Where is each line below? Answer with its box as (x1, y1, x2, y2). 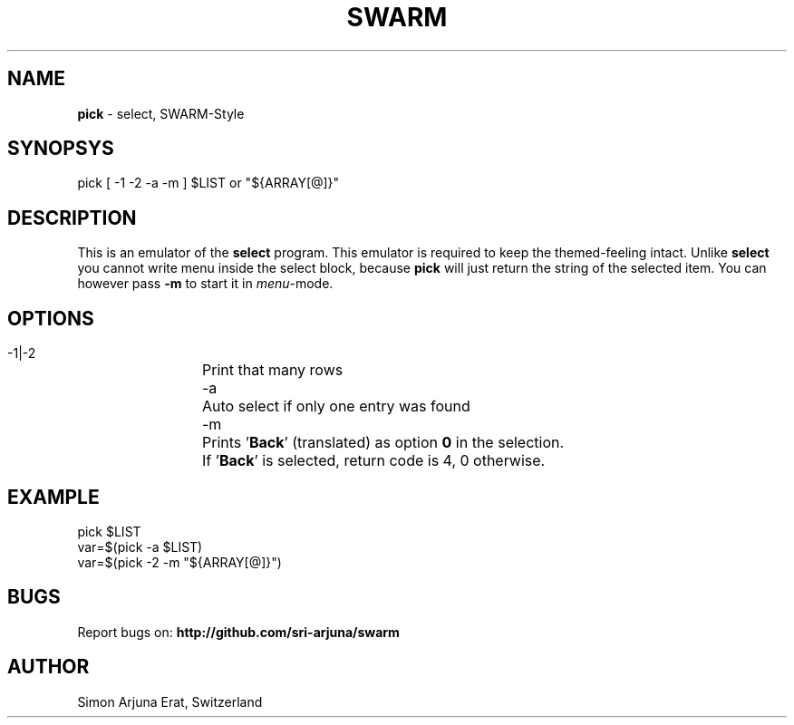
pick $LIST (77, 523, 141, 539)
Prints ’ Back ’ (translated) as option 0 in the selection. (202, 433, 565, 452)
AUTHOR (7, 655, 90, 679)
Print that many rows (202, 361, 344, 380)
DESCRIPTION (7, 206, 137, 229)
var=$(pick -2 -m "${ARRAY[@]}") (77, 554, 282, 570)
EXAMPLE (7, 485, 100, 508)
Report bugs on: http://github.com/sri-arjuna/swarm (77, 623, 400, 640)
